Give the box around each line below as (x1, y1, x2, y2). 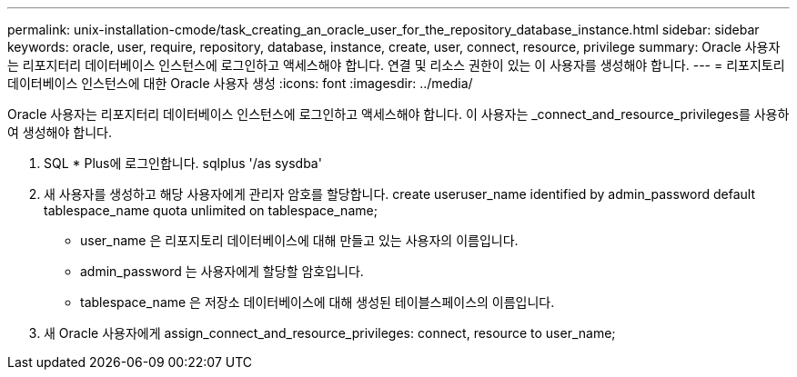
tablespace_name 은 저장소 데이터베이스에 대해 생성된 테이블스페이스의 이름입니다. (80, 294, 555, 310)
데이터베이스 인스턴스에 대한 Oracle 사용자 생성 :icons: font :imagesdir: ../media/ (7, 75, 473, 91)
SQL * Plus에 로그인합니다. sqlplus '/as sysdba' (44, 155, 322, 171)
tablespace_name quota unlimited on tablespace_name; (44, 203, 378, 218)
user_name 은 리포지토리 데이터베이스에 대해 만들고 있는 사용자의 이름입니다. (80, 233, 519, 248)
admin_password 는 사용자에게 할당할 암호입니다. (80, 263, 364, 279)
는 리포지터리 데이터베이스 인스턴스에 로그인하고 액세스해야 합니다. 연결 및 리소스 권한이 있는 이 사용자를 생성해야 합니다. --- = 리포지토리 (7, 57, 785, 73)
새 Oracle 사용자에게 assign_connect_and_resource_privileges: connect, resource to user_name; (44, 325, 616, 341)
